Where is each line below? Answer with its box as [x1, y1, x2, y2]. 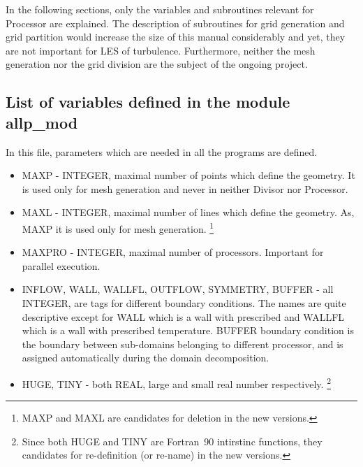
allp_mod [6, 111, 78, 133]
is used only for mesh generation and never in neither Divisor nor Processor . [22, 181, 348, 196]
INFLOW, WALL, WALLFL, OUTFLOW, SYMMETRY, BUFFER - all [22, 282, 334, 296]
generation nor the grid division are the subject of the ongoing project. [6, 57, 308, 71]
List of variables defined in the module [6, 91, 290, 113]
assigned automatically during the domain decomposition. [22, 350, 269, 365]
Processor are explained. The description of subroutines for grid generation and [6, 15, 345, 30]
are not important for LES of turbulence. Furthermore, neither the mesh [6, 43, 316, 57]
